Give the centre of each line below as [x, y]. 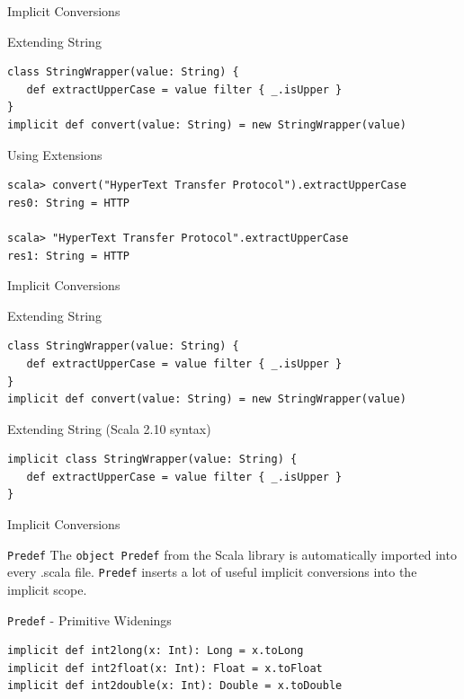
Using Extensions [55, 154]
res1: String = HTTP [69, 256]
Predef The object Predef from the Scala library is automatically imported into [232, 554]
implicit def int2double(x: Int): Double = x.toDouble [175, 686]
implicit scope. [47, 589]
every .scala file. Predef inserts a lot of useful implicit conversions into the [212, 572]
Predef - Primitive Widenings [89, 619]
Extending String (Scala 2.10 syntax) [109, 428]
